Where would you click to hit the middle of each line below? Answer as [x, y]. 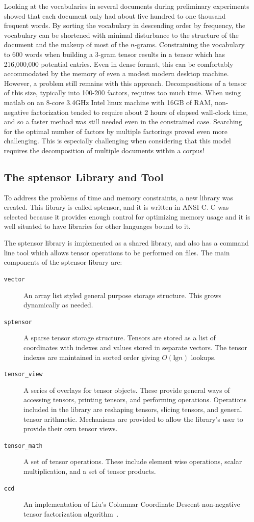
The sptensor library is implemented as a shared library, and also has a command [127, 243]
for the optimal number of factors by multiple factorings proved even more [116, 131]
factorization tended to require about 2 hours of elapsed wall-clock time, [140, 112]
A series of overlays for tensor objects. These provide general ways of [127, 390]
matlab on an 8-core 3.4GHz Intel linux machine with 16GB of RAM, [108, 102]
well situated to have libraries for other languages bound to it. [97, 226]
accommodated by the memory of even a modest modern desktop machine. [116, 73]
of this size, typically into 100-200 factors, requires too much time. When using [123, 93]
